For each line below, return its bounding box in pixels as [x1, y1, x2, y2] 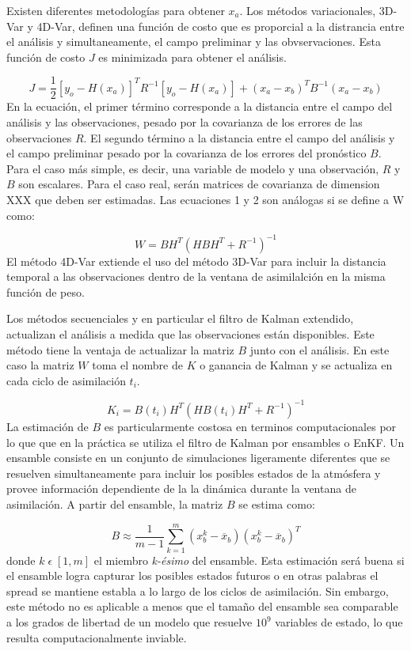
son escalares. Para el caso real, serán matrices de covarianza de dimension [18, 176, 380, 192]
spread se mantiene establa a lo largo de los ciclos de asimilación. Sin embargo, [6, 582, 389, 599]
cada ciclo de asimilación [6, 372, 126, 388]
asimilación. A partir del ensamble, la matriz [6, 495, 223, 512]
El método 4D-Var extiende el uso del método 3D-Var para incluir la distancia [6, 252, 386, 269]
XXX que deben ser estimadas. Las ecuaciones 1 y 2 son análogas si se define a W [6, 191, 405, 207]
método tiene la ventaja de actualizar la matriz [6, 341, 234, 358]
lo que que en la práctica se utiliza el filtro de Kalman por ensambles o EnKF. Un [6, 433, 405, 450]
